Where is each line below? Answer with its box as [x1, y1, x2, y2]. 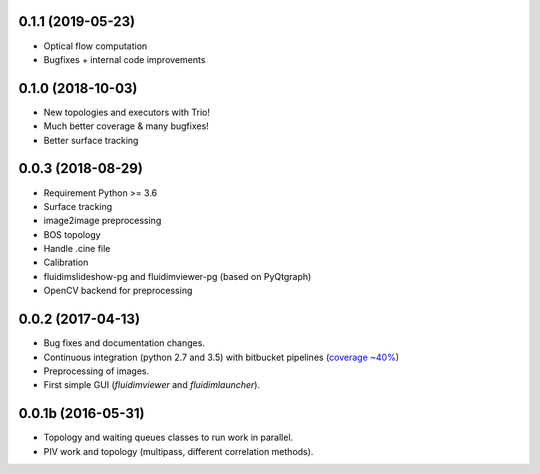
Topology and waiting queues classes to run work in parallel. [43, 431, 294, 444]
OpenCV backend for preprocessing [43, 285, 193, 297]
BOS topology [43, 228, 101, 240]
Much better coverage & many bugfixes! [43, 120, 209, 132]
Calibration [43, 256, 89, 269]
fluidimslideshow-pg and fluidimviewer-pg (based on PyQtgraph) [43, 270, 312, 282]
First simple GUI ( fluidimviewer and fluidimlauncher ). [43, 379, 260, 391]
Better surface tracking [43, 134, 139, 146]
